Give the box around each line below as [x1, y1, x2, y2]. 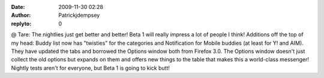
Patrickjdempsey [58, 12, 100, 19]
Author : [11, 12, 31, 19]
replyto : [11, 20, 32, 27]
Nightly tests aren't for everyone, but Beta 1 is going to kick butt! [11, 64, 170, 71]
